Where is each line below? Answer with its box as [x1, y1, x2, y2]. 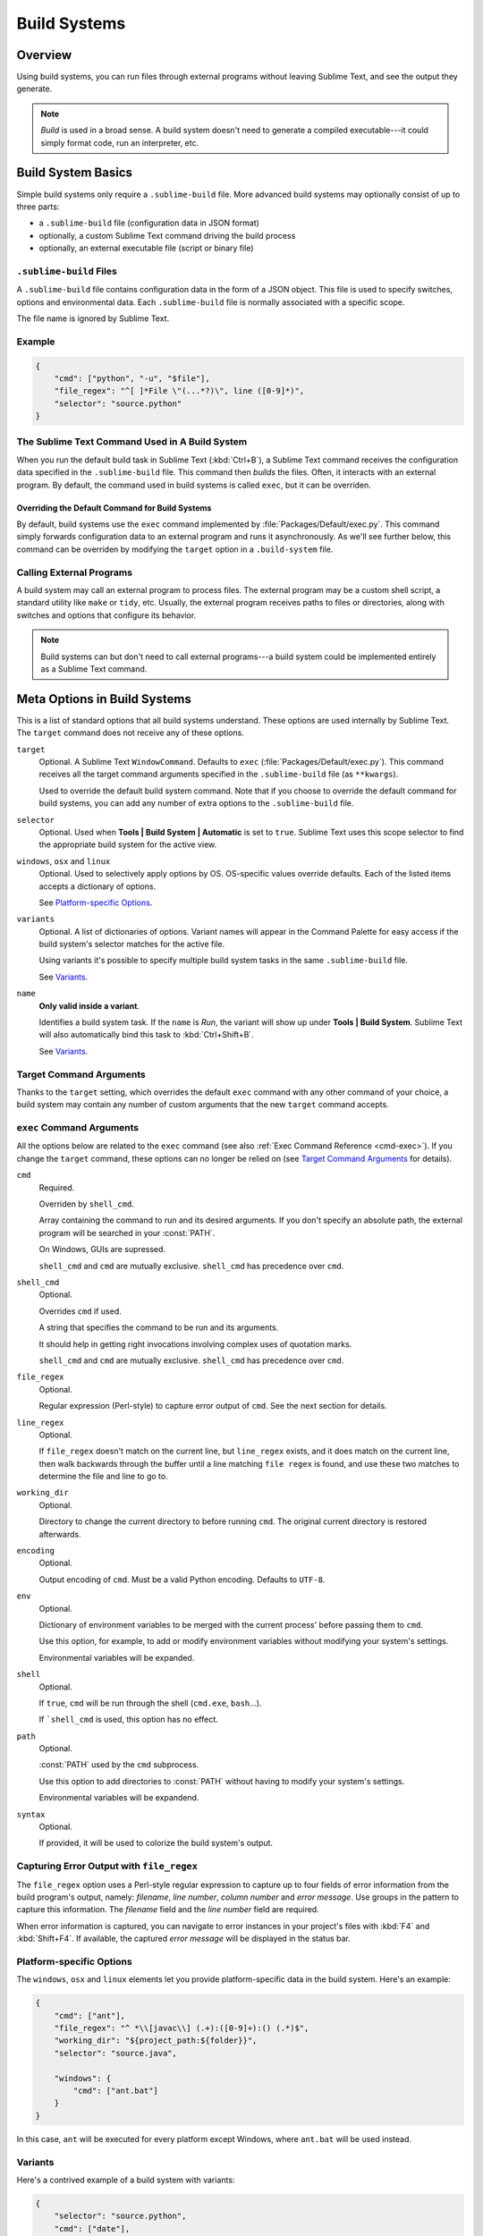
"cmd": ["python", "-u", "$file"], [54, 373, 210, 384]
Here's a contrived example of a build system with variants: [16, 2174, 235, 2185]
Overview [16, 47, 72, 63]
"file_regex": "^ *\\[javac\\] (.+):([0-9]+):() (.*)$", [54, 2023, 309, 2034]
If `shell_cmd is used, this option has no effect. [38, 1714, 218, 1725]
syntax [16, 1809, 46, 1819]
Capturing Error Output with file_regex [16, 1860, 199, 1873]
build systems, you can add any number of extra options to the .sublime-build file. [38, 798, 354, 809]
